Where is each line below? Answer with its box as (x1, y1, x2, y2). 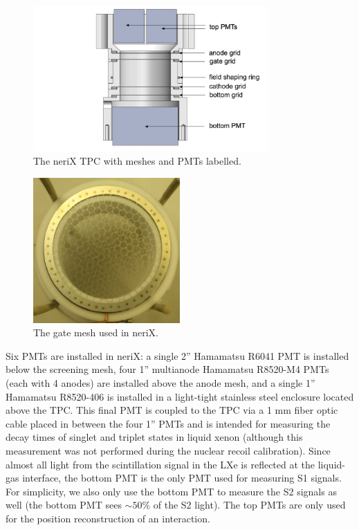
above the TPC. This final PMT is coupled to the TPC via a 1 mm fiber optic (6, 403, 338, 417)
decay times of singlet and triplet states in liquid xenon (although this (6, 430, 303, 444)
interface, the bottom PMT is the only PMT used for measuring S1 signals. (22, 470, 342, 485)
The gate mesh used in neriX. (33, 325, 159, 340)
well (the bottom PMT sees (6, 497, 122, 512)
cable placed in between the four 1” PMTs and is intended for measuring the (6, 416, 331, 430)
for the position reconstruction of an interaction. (6, 511, 210, 525)
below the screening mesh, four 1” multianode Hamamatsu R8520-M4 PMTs (6, 362, 329, 376)
